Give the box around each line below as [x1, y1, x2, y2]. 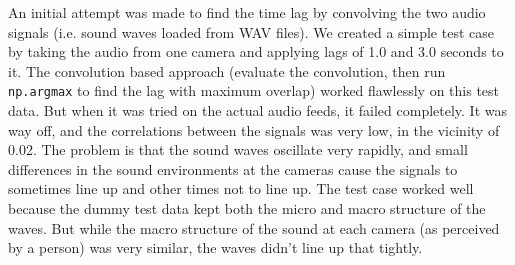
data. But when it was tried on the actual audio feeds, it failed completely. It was [8, 100, 507, 121]
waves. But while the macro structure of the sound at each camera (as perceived [8, 217, 500, 238]
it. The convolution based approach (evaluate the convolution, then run [8, 60, 446, 81]
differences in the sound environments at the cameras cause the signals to [8, 158, 458, 179]
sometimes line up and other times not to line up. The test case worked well [8, 178, 474, 199]
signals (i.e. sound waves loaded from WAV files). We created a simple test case [8, 21, 494, 42]
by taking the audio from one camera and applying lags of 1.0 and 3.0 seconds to [8, 41, 504, 62]
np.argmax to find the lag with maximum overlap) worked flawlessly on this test [8, 80, 500, 101]
